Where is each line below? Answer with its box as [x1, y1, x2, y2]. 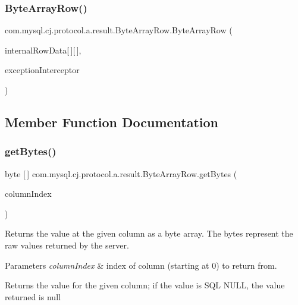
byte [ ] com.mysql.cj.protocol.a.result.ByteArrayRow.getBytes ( [5, 167, 237, 180]
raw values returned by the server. [5, 238, 129, 251]
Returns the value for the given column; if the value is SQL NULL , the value [5, 279, 285, 291]
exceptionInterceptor [5, 64, 80, 76]
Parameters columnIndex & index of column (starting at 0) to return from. [5, 259, 277, 271]
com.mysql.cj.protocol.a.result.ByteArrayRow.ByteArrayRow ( [5, 24, 233, 36]
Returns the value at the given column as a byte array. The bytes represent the [5, 227, 293, 240]
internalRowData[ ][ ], [5, 43, 81, 56]
